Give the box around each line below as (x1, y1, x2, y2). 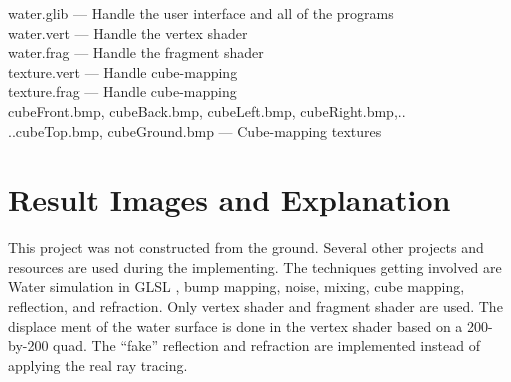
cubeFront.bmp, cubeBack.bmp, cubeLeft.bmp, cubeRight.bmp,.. (8, 100, 406, 121)
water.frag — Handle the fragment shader (8, 42, 264, 63)
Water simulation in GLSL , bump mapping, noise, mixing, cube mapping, (8, 276, 465, 297)
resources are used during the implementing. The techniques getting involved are (8, 256, 502, 277)
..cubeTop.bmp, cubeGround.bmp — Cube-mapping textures (8, 120, 382, 141)
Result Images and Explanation (8, 179, 451, 220)
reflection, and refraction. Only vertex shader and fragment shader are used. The (8, 296, 503, 317)
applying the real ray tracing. (8, 354, 188, 375)
